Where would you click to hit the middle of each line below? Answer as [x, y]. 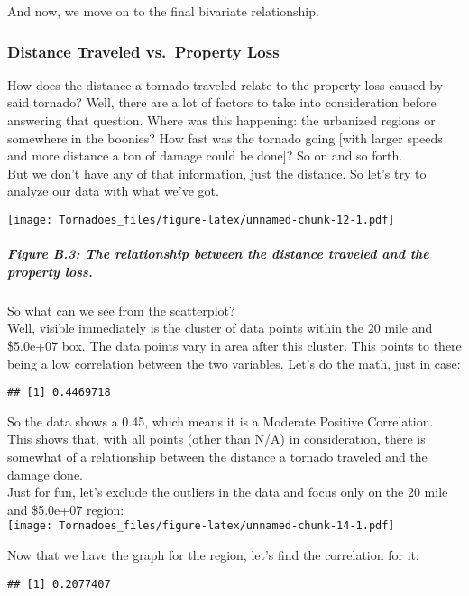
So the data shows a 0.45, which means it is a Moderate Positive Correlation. [221, 421]
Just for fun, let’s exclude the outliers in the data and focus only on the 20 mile [228, 492]
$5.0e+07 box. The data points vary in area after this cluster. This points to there [234, 345]
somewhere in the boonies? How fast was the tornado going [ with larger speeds [225, 138]
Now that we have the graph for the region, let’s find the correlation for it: [213, 555]
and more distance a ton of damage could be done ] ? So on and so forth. [205, 156]
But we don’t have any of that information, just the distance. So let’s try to [217, 173]
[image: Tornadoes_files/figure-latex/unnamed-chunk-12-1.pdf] [201, 220]
